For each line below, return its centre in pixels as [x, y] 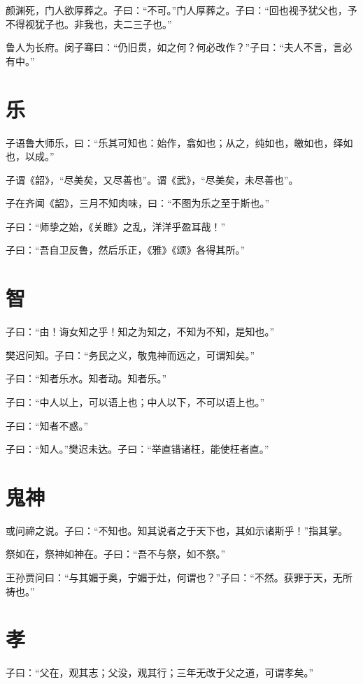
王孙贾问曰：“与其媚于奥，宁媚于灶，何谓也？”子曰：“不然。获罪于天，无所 [179, 577]
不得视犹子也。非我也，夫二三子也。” [89, 23]
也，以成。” [30, 156]
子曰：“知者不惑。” [47, 425]
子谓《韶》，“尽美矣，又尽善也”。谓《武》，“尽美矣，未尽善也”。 [152, 179]
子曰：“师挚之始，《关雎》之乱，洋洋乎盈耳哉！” [116, 226]
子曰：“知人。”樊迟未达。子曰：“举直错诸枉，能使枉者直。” [137, 449]
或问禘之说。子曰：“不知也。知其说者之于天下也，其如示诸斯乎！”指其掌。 [177, 530]
